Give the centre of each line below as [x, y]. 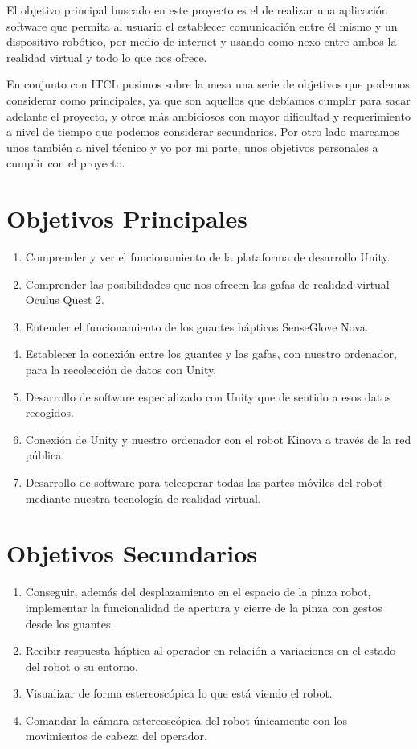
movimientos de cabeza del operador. [116, 736]
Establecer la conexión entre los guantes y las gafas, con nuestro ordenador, [211, 354]
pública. [45, 455]
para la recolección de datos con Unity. [121, 370]
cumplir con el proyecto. [66, 163]
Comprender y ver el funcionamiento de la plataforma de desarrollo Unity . [208, 257]
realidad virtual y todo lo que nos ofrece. [107, 57]
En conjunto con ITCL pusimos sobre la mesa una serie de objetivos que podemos [208, 84]
